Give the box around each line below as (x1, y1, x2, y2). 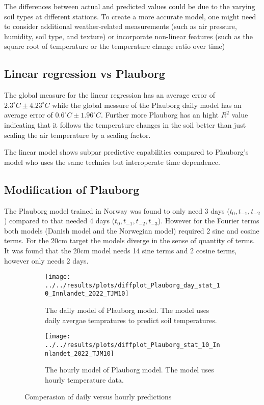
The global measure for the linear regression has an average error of (4, 90, 216, 100)
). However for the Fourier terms (157, 215, 259, 226)
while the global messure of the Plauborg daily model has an (52, 99, 242, 110)
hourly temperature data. (45, 374, 124, 385)
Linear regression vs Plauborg (4, 66, 165, 81)
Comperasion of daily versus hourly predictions (24, 391, 172, 402)
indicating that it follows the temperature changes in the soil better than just (4, 119, 246, 130)
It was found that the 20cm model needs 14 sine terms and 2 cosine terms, (4, 245, 237, 255)
